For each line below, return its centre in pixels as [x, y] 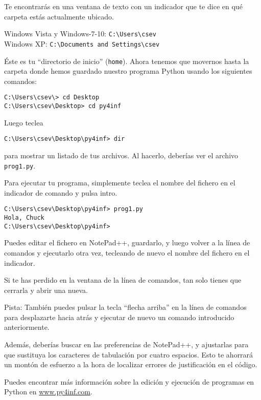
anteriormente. [27, 327]
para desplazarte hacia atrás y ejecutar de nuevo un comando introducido [119, 317]
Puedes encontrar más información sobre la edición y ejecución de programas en [129, 381]
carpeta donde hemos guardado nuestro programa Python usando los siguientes [128, 71]
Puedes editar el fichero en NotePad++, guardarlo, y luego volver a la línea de [127, 243]
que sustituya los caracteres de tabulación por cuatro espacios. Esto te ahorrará [129, 354]
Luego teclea [24, 122]
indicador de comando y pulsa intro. [61, 192]
